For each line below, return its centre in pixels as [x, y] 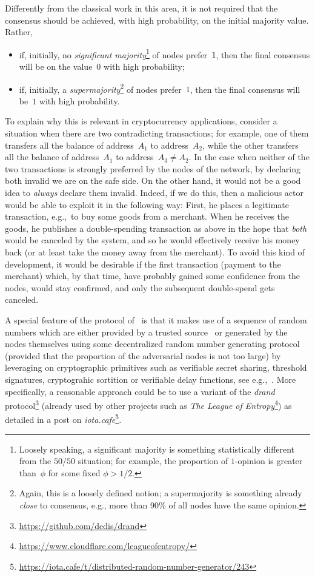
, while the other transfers [250, 145]
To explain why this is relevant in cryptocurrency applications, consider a [141, 121]
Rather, [19, 32]
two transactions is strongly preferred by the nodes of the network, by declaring [153, 168]
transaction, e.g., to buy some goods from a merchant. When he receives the [147, 216]
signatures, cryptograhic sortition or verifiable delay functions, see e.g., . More [151, 379]
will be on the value [56, 66]
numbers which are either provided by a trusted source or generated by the [146, 332]
